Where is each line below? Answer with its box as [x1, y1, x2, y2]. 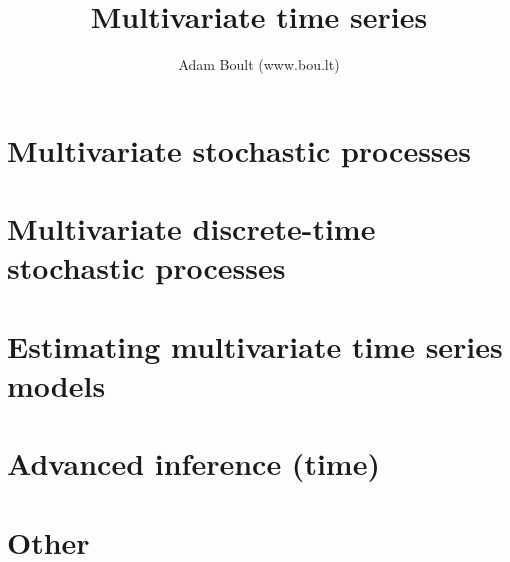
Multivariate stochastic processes [7, 129, 472, 170]
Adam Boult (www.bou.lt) [178, 54, 340, 75]
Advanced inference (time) [7, 443, 380, 484]
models [7, 364, 106, 405]
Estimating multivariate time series [7, 325, 503, 366]
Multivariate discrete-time [7, 208, 376, 249]
